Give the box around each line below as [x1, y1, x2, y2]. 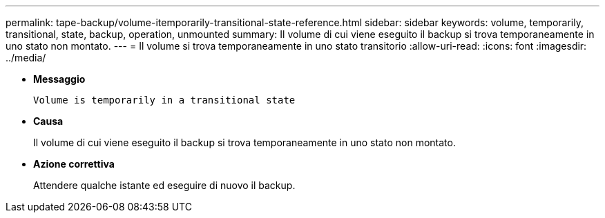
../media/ [6, 52, 46, 63]
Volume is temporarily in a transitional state [33, 95, 296, 106]
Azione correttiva [33, 158, 115, 170]
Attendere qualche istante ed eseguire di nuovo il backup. [33, 179, 296, 191]
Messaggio [33, 73, 86, 85]
